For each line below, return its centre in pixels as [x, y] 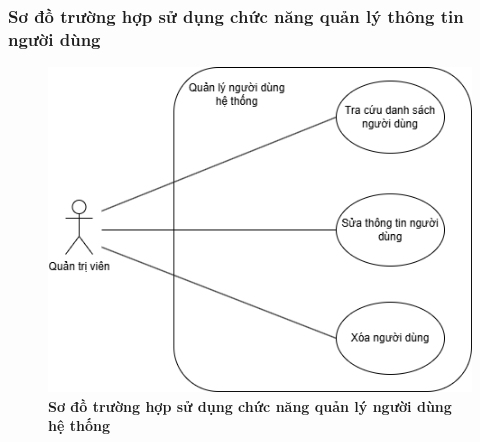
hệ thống [79, 425]
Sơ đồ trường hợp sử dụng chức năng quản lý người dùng [250, 405]
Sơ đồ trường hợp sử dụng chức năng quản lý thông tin [236, 15]
